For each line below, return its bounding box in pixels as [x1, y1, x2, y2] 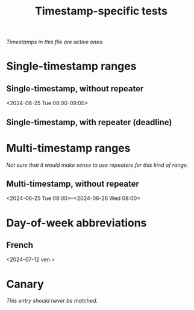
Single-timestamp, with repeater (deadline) [6, 117, 172, 128]
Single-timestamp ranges [6, 59, 137, 73]
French [6, 240, 33, 250]
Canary [6, 277, 44, 291]
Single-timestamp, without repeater [6, 83, 144, 94]
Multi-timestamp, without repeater [6, 178, 140, 189]
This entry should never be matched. [6, 297, 98, 305]
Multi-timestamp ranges [6, 141, 131, 155]
